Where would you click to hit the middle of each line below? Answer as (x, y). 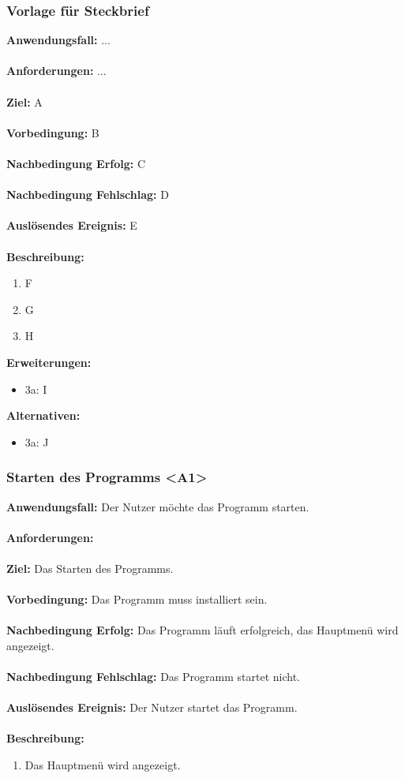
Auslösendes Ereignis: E (72, 225)
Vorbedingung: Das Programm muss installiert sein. (137, 599)
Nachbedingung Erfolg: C (76, 163)
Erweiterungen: (49, 362)
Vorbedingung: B (53, 132)
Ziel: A (24, 101)
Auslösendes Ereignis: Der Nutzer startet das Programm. (152, 707)
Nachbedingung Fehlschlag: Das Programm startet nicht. (153, 677)
